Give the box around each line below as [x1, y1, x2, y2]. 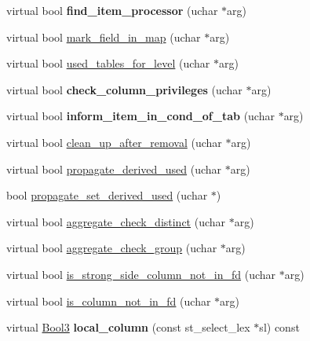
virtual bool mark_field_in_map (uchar [6, 28, 201, 45]
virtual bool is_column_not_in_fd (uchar [6, 292, 211, 309]
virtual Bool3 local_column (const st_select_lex [6, 319, 250, 335]
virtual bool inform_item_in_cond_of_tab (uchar [6, 108, 275, 124]
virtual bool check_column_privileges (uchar [6, 81, 243, 97]
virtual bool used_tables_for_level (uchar [6, 55, 210, 71]
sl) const [259, 319, 300, 335]
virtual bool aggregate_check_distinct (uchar [6, 213, 226, 229]
